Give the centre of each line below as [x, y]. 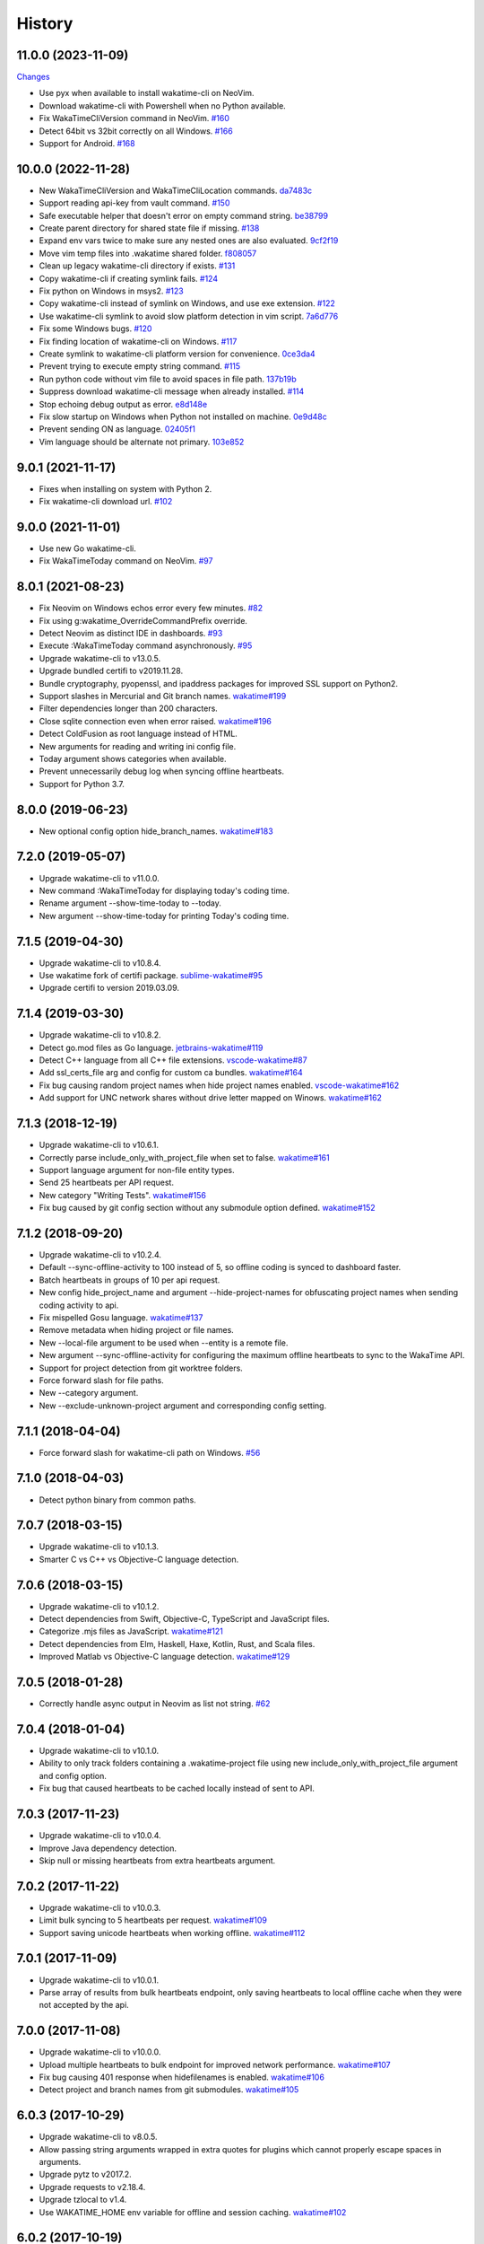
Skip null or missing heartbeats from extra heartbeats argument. [157, 1860]
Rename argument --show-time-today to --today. [130, 903]
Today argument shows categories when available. [133, 758]
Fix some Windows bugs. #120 [95, 329]
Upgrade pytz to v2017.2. [85, 2174]
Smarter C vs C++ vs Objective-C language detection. [139, 1559]
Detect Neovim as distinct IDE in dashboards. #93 [131, 634]
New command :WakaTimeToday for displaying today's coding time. [164, 890]
